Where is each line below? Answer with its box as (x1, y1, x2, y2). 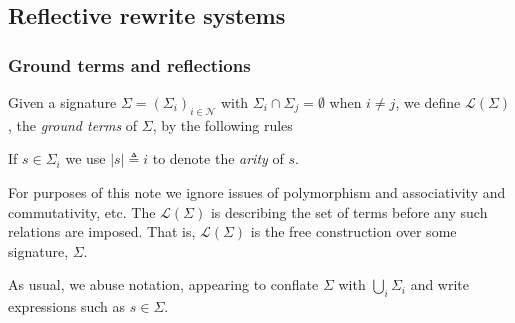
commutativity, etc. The (8, 201, 156, 222)
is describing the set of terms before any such (210, 201, 488, 222)
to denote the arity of (152, 148, 284, 169)
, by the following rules (152, 114, 293, 135)
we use (65, 148, 106, 169)
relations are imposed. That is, (8, 221, 196, 242)
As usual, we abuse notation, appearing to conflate (8, 274, 319, 295)
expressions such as (8, 296, 126, 317)
